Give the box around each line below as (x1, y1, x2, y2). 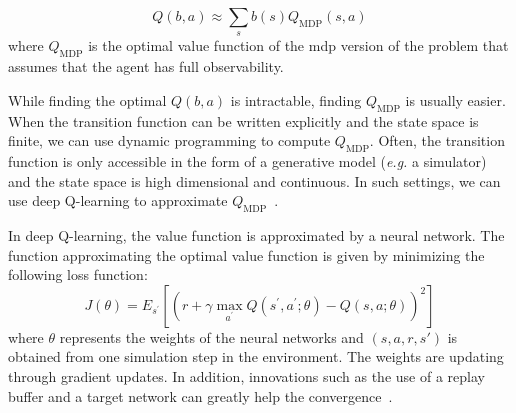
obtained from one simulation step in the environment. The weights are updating (8, 346, 504, 367)
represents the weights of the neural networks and (59, 326, 364, 347)
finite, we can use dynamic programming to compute (8, 130, 331, 151)
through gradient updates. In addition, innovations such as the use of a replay (8, 365, 485, 386)
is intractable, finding (230, 89, 362, 110)
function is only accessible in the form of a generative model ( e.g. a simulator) (8, 150, 487, 171)
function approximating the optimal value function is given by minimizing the (8, 244, 485, 265)
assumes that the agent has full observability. (8, 56, 284, 77)
